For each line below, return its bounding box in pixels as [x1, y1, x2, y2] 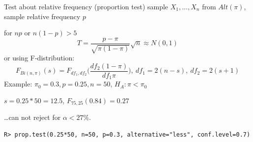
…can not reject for [4, 112, 61, 122]
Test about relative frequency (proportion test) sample [4, 1, 169, 11]
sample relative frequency [4, 11, 81, 21]
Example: [4, 79, 32, 89]
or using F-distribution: [4, 53, 75, 63]
